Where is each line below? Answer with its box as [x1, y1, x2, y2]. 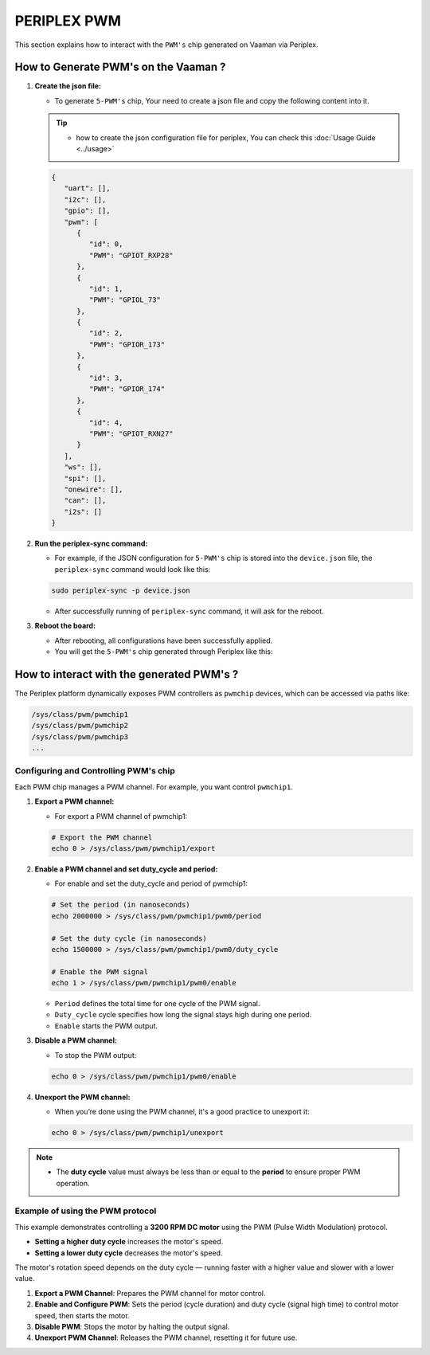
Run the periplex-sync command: [34, 538, 148, 549]
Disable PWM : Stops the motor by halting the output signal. [34, 1322, 230, 1331]
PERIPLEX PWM [14, 12, 121, 29]
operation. [56, 1178, 90, 1188]
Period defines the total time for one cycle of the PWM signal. [54, 999, 260, 1008]
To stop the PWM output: [54, 1050, 137, 1059]
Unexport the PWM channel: [34, 1092, 131, 1102]
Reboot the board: [34, 621, 96, 631]
